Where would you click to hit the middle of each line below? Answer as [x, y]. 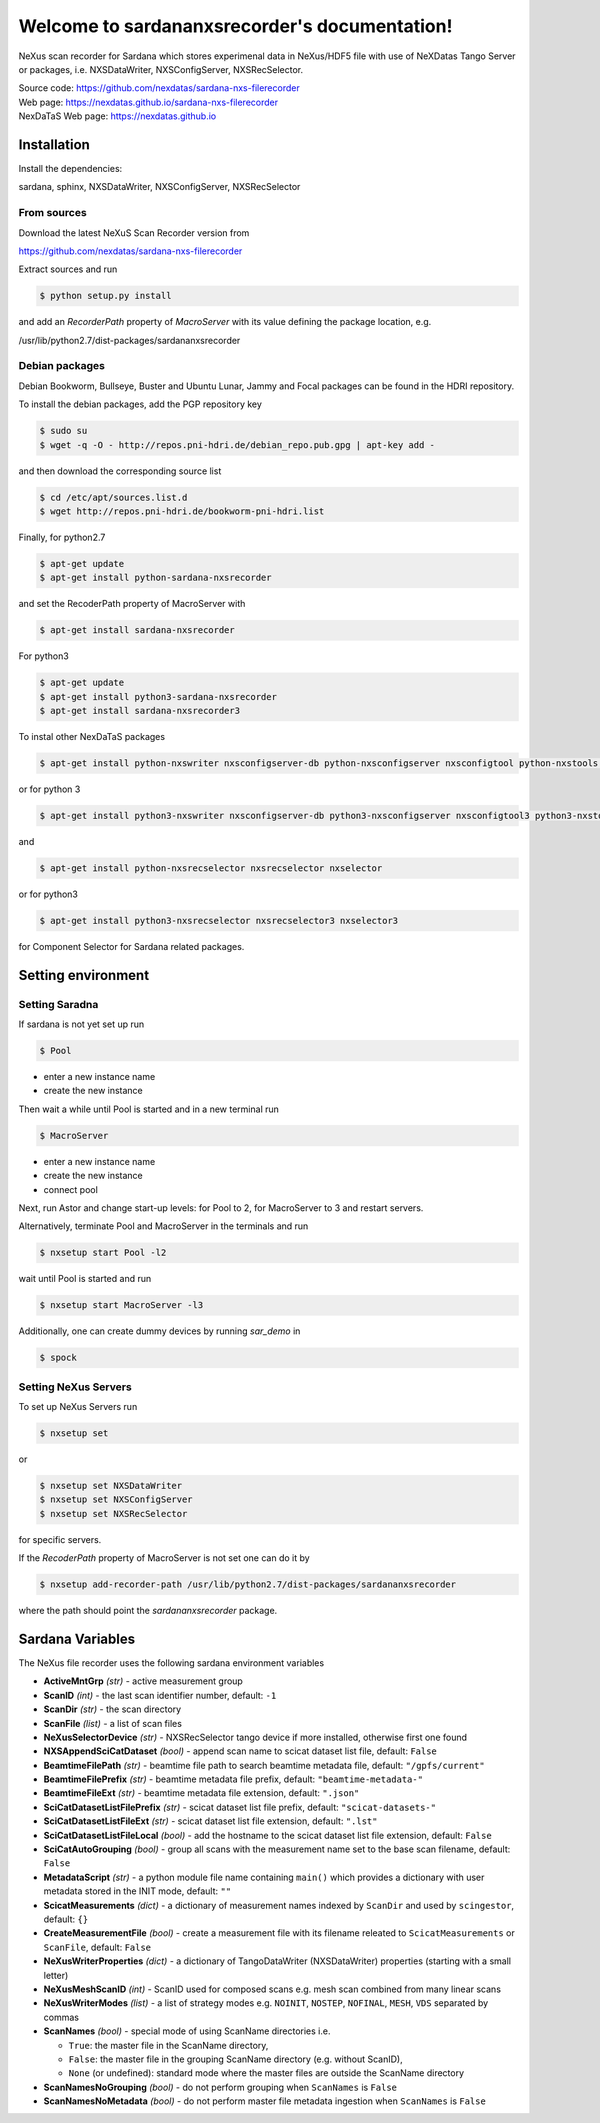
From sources [52, 213]
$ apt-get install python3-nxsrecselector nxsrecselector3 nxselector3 [219, 920]
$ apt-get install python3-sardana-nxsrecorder [158, 696]
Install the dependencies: [70, 169]
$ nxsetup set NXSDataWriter [111, 1485]
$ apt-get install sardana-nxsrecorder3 [139, 711]
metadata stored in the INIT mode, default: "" [137, 1891]
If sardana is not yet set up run [81, 1024]
